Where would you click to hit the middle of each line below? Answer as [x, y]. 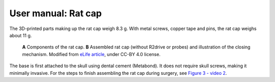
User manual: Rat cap [56, 13]
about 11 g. [21, 35]
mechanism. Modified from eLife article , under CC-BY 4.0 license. [91, 54]
